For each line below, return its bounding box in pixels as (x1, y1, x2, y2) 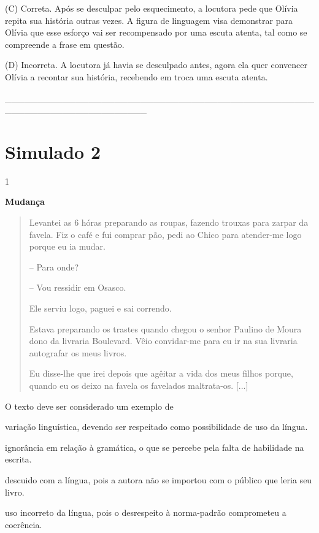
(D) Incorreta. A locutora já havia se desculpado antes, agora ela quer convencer (5, 58, 307, 71)
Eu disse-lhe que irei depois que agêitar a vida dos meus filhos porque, (29, 367, 293, 380)
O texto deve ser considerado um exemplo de (5, 399, 174, 412)
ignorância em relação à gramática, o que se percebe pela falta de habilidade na (5, 440, 304, 453)
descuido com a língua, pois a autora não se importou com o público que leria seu (5, 473, 312, 486)
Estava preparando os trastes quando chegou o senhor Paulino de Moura (29, 322, 302, 335)
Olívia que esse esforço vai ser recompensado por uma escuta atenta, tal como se (5, 26, 307, 39)
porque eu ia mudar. (29, 240, 106, 253)
